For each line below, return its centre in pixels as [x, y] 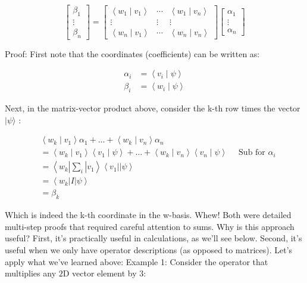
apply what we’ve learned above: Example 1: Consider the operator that [137, 261]
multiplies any [31, 273]
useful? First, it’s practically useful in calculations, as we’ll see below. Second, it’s [153, 238]
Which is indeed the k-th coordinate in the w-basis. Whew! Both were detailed [148, 215]
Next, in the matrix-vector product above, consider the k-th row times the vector [153, 108]
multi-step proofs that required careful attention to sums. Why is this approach [150, 226]
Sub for [252, 153]
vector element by [104, 273]
